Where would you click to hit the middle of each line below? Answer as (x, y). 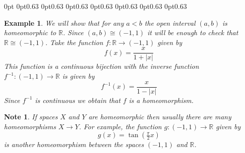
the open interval (170, 23)
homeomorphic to (30, 32)
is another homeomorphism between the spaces (74, 144)
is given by (78, 76)
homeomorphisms (30, 126)
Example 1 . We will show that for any (64, 23)
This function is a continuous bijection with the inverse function (102, 66)
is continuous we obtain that (78, 100)
